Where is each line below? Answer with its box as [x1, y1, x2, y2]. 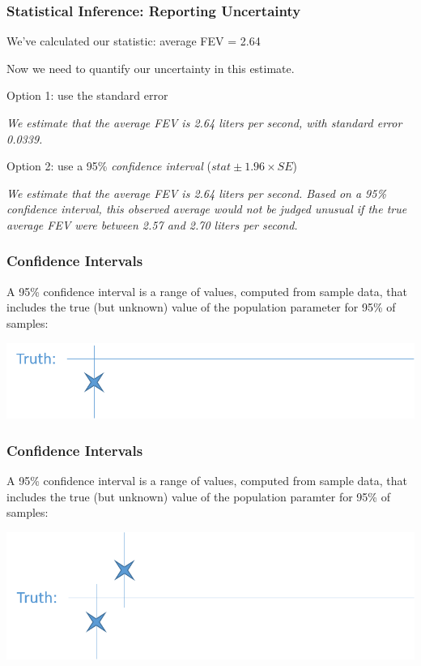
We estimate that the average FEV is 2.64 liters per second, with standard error [6, 114, 402, 131]
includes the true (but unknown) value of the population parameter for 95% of [6, 299, 396, 316]
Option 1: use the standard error [6, 87, 168, 104]
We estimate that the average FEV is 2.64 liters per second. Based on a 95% [6, 184, 386, 201]
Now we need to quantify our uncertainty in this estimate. [6, 59, 295, 76]
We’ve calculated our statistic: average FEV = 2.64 [6, 32, 261, 49]
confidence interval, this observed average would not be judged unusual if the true [6, 200, 407, 217]
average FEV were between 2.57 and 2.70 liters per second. [6, 216, 298, 233]
